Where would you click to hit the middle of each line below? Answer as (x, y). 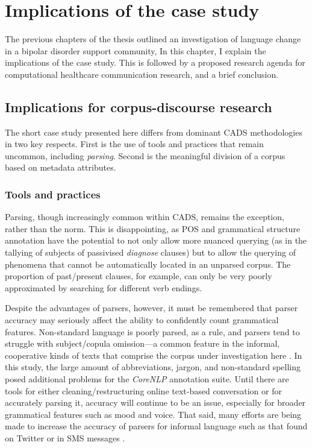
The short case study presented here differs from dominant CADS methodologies (154, 132)
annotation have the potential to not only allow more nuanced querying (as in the (156, 240)
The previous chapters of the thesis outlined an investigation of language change (153, 39)
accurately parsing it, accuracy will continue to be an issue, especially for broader (155, 402)
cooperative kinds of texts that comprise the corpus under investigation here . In (154, 355)
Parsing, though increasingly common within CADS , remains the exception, (145, 217)
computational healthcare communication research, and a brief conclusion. (142, 74)
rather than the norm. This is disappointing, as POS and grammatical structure (153, 228)
